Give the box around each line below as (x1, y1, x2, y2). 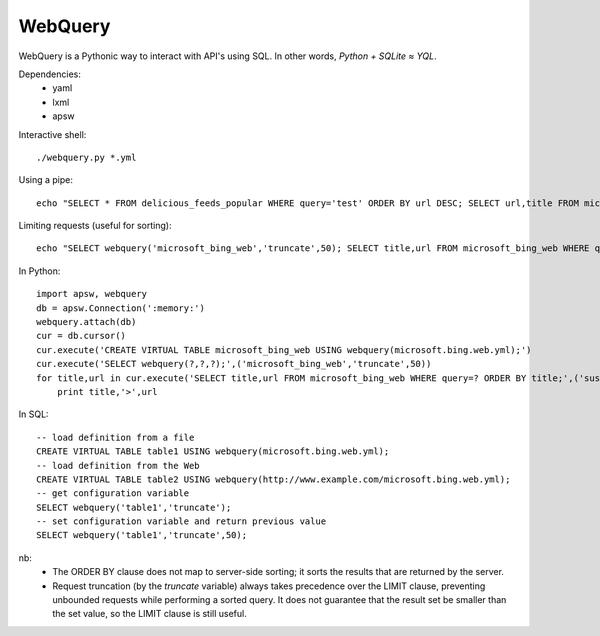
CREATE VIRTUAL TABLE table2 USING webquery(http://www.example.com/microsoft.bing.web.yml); (36, 473, 511, 485)
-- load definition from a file (36, 431, 195, 443)
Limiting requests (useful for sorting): (18, 220, 172, 232)
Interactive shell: (18, 128, 87, 140)
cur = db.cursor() (36, 330, 127, 342)
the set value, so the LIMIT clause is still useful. (52, 608, 247, 620)
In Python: (18, 265, 61, 277)
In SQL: (18, 408, 49, 420)
